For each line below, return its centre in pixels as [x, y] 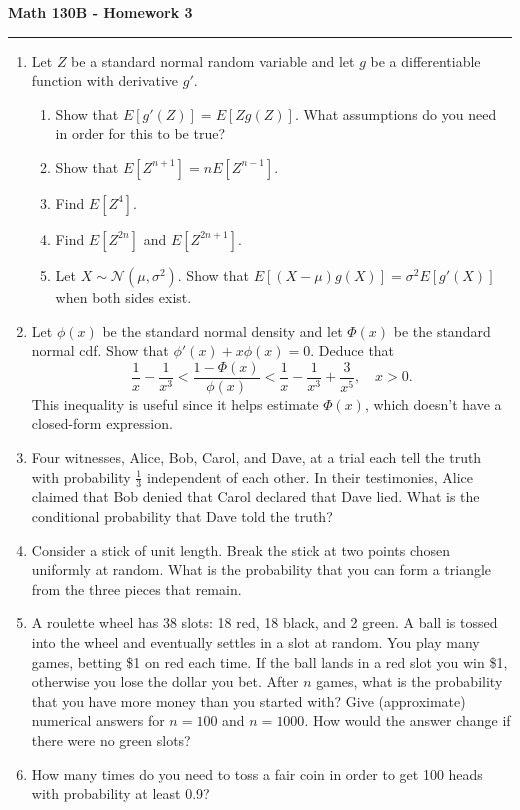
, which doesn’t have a [433, 403]
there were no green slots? [111, 739]
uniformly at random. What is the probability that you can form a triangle [261, 569]
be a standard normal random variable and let [213, 60]
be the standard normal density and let [222, 330]
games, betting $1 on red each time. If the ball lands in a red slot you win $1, [269, 661]
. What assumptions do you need [395, 113]
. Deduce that [352, 350]
